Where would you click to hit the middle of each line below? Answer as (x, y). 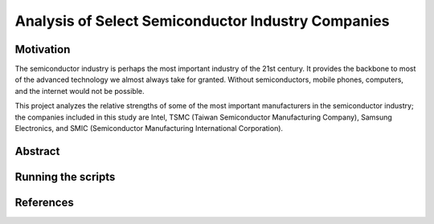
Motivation (43, 49)
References (44, 202)
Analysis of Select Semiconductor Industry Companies (202, 21)
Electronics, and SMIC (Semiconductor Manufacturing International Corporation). (149, 128)
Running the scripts (65, 177)
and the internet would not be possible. (80, 91)
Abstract (37, 151)
